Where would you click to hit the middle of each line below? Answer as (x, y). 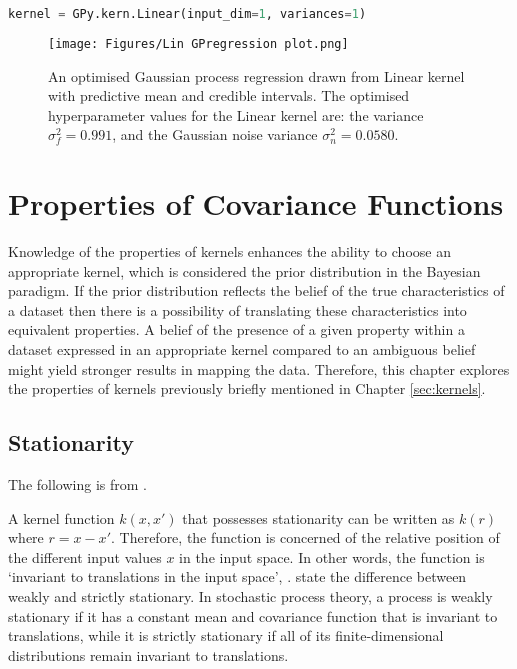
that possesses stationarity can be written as (318, 517)
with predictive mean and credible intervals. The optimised (229, 95)
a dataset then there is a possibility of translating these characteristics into (237, 309)
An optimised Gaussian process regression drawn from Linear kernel (256, 75)
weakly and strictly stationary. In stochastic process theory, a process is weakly (250, 595)
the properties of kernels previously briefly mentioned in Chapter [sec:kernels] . (247, 388)
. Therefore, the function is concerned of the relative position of (305, 537)
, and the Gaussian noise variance (215, 134)
